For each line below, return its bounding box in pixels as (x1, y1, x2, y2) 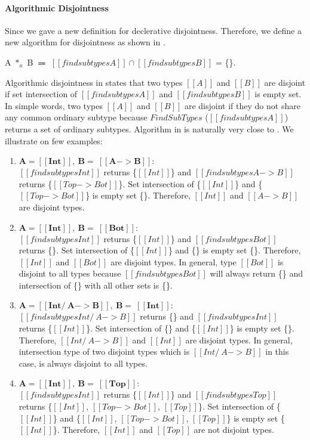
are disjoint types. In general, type (111, 255, 237, 268)
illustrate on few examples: (5, 134, 103, 147)
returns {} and (140, 310, 194, 323)
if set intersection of (5, 88, 78, 100)
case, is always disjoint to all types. (19, 357, 148, 369)
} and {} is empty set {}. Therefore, (168, 244, 301, 256)
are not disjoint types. (194, 423, 274, 436)
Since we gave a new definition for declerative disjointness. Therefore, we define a (5, 24, 302, 36)
